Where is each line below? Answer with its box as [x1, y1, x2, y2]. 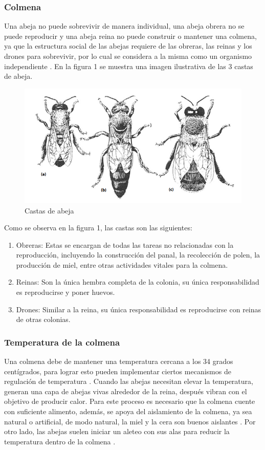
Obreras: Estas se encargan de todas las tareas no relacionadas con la [16, 239, 234, 250]
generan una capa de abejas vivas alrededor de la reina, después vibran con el [4, 385, 247, 396]
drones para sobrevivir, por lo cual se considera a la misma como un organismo [4, 51, 252, 61]
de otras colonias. [16, 314, 71, 325]
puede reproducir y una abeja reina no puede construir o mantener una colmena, [4, 30, 257, 41]
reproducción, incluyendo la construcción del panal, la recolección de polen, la [16, 249, 260, 260]
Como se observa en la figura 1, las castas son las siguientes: [4, 222, 192, 233]
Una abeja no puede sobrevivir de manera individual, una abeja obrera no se [4, 20, 245, 31]
